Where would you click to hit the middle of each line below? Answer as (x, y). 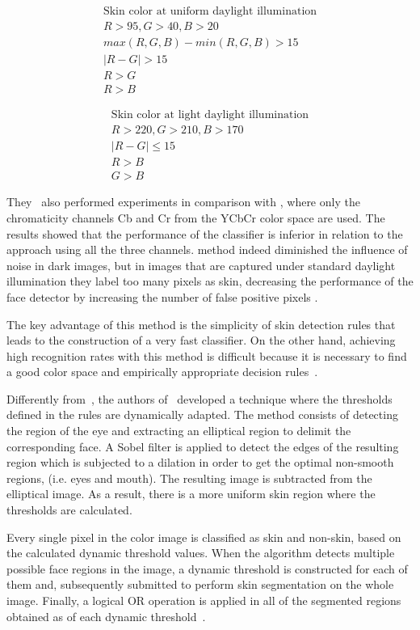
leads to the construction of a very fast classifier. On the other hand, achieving (201, 340)
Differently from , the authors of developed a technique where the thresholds (199, 398)
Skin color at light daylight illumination (210, 115)
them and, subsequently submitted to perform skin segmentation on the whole (200, 584)
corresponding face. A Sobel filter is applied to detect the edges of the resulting (203, 446)
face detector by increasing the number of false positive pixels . (162, 296)
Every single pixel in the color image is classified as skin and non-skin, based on (204, 537)
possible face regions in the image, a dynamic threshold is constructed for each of (207, 568)
